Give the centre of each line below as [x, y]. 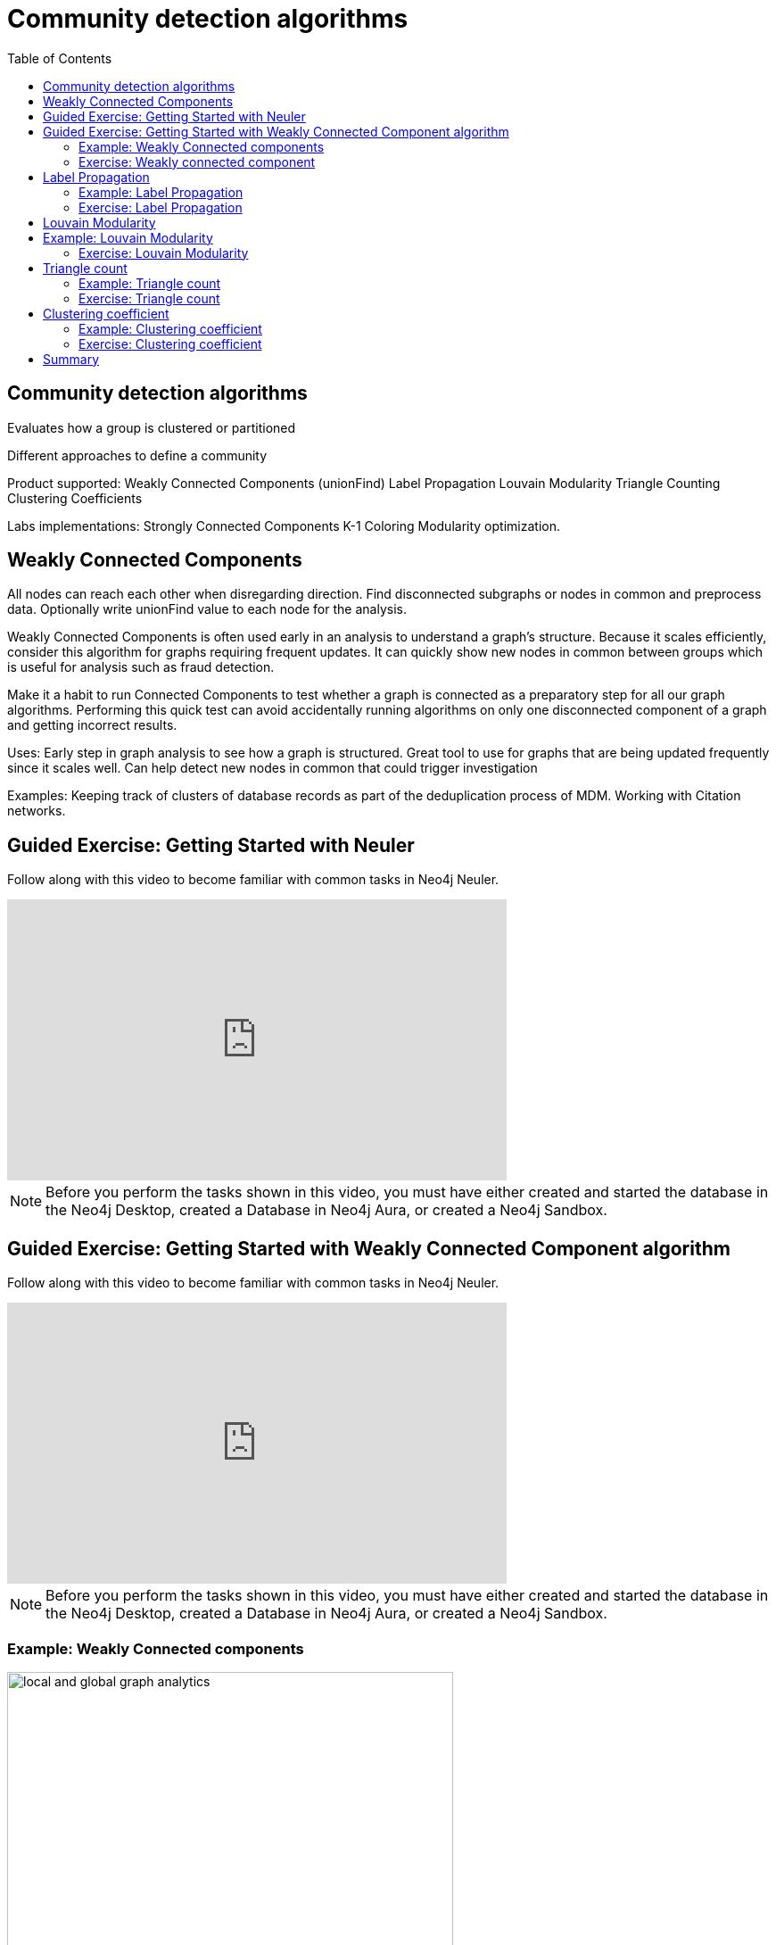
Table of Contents [60, 58]
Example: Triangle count [150, 283]
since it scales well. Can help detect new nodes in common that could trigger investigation [272, 768]
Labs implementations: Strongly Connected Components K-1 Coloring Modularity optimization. [284, 526]
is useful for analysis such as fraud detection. [141, 667]
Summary [71, 359]
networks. [37, 811]
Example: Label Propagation [161, 192]
